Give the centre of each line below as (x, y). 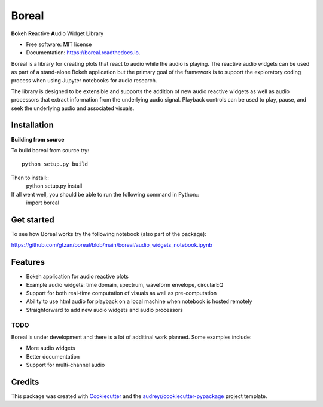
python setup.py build (55, 164)
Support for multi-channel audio (65, 365)
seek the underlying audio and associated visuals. (73, 108)
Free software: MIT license (59, 44)
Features (28, 262)
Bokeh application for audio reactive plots (77, 276)
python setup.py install (54, 186)
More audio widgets (51, 348)
